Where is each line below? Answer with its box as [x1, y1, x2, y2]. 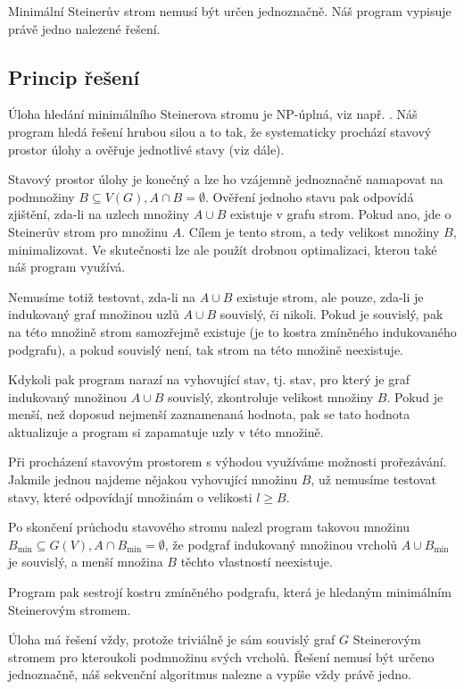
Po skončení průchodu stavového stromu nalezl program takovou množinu [8, 517, 410, 536]
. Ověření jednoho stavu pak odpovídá [204, 187, 414, 206]
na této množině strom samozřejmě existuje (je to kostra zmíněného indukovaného [8, 322, 457, 340]
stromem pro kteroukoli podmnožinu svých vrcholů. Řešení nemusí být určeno [8, 647, 435, 666]
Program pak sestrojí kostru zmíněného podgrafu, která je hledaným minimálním [8, 583, 452, 601]
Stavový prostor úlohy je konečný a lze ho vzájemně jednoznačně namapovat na [8, 170, 443, 189]
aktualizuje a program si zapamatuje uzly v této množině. [8, 422, 324, 441]
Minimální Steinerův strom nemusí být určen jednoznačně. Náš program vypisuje [8, 2, 452, 20]
